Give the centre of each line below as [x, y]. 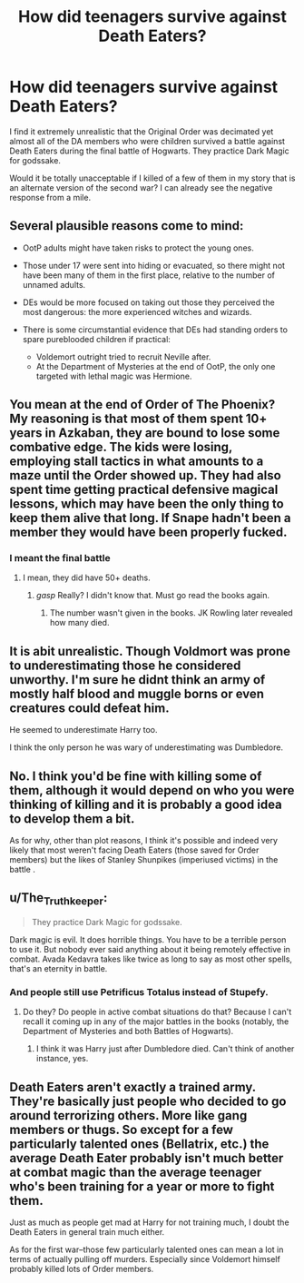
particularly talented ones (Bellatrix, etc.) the [139, 1144]
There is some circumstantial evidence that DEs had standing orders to [155, 330]
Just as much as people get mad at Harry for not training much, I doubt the [149, 1222]
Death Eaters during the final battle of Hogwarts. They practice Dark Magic [150, 151]
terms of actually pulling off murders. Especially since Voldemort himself [145, 1259]
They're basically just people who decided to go [148, 1101]
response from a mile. [50, 197]
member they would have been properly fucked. [148, 533]
